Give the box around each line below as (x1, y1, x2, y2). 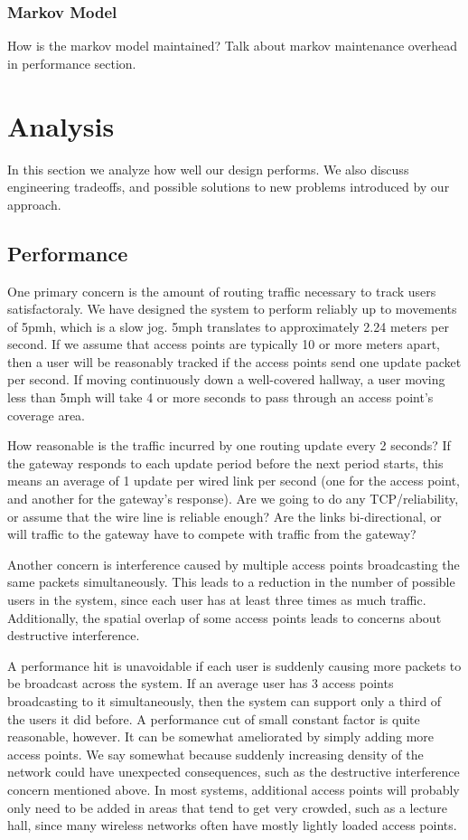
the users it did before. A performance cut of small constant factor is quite (7, 709, 420, 728)
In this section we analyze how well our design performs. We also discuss (7, 159, 409, 178)
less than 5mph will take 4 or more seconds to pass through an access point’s (7, 388, 434, 407)
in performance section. (7, 53, 136, 72)
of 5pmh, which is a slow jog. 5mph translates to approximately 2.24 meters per (7, 316, 449, 335)
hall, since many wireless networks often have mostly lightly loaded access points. (7, 816, 457, 835)
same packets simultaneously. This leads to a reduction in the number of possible (7, 572, 455, 591)
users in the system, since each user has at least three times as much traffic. (7, 590, 426, 609)
